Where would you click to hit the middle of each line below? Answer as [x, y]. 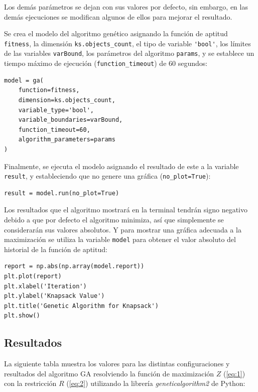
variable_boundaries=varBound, [71, 120]
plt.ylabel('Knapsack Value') [54, 296]
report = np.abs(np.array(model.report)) [74, 266]
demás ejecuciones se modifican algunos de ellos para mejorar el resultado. [118, 16]
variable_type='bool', [56, 110]
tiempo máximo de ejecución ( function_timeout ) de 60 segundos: [106, 63]
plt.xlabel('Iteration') [45, 286]
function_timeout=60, [54, 130]
